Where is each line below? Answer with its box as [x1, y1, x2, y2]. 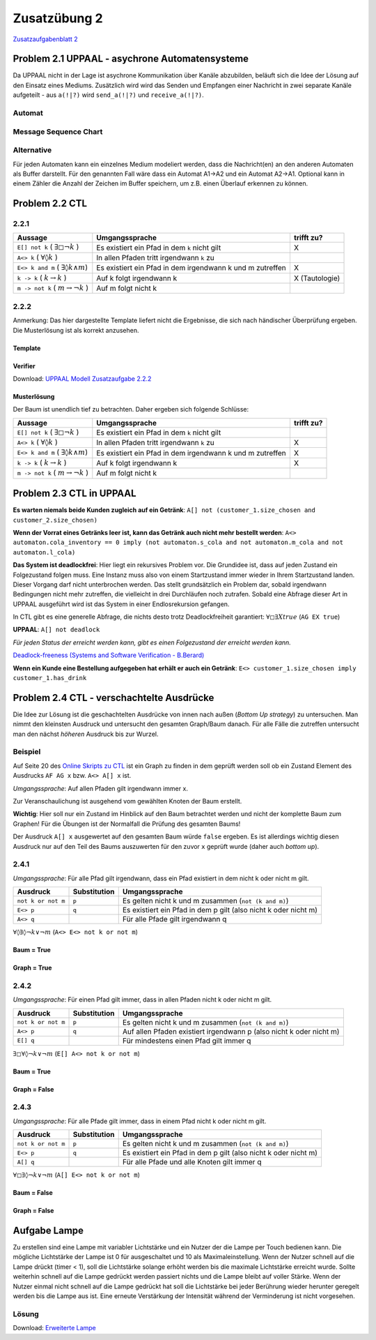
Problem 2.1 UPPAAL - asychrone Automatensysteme [13, 53, 249, 65]
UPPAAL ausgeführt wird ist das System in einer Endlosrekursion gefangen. [13, 600, 230, 608]
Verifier [13, 361, 36, 370]
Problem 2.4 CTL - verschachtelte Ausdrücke [13, 691, 214, 704]
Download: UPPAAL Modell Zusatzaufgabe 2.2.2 [13, 374, 152, 383]
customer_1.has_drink [13, 674, 87, 682]
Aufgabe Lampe [13, 1225, 84, 1236]
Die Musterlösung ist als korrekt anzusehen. [13, 326, 139, 334]
